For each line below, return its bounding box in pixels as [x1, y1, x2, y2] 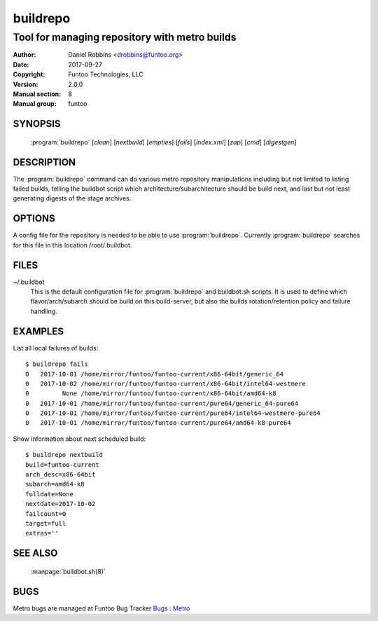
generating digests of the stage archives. [13, 194, 132, 203]
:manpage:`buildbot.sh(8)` [30, 567, 106, 575]
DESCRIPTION [13, 156, 76, 168]
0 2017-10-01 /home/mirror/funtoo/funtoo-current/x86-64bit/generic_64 [25, 370, 284, 378]
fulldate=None [25, 490, 73, 498]
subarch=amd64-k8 [25, 480, 85, 489]
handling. [30, 307, 57, 315]
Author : [13, 50, 36, 59]
